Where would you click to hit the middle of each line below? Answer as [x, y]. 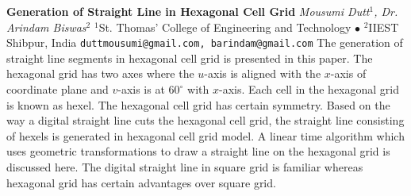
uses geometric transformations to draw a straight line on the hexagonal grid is [198, 151]
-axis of [348, 73]
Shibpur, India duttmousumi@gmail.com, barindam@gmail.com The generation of [205, 42]
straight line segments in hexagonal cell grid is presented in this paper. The [190, 58]
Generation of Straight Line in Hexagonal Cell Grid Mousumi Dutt [188, 11]
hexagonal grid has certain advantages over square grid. [141, 182]
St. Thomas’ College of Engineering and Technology [225, 27]
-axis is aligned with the [263, 73]
